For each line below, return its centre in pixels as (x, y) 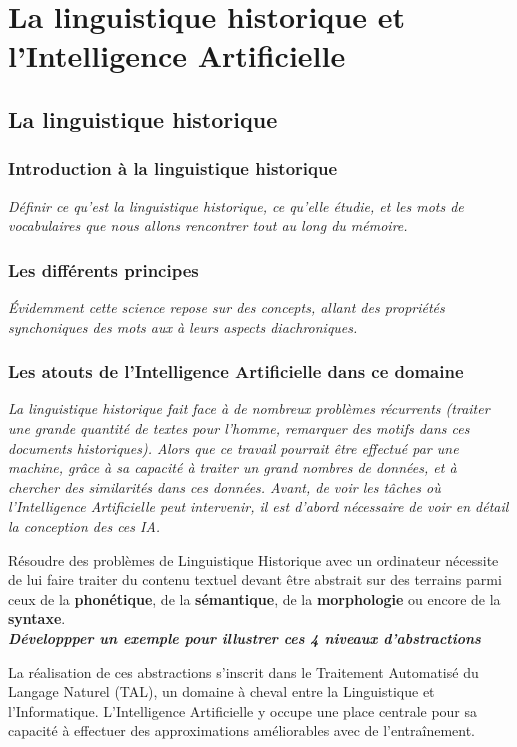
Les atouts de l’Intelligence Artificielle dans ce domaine (236, 371)
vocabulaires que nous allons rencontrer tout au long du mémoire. (208, 225)
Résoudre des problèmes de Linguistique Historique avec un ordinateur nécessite (253, 559)
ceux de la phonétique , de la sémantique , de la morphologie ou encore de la (254, 598)
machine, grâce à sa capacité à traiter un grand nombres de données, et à (232, 467)
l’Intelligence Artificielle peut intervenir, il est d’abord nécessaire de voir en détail (258, 506)
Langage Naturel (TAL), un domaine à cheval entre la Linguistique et (221, 691)
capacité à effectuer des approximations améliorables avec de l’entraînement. (241, 730)
